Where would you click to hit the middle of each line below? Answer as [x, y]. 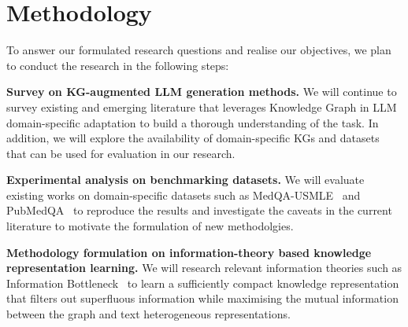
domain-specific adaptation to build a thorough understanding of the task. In [193, 122]
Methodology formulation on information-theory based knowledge [189, 252]
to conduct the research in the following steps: [118, 65]
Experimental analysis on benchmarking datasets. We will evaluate [185, 180]
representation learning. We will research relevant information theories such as [204, 268]
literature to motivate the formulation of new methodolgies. [150, 226]
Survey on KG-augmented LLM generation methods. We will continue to [202, 92]
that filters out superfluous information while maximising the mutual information [202, 298]
